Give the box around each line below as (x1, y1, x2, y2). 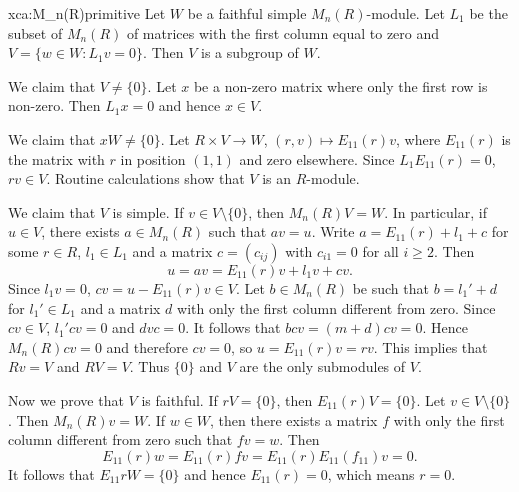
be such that (352, 277, 429, 298)
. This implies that (373, 336, 488, 357)
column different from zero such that (8, 429, 233, 450)
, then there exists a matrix (210, 409, 378, 430)
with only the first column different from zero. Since (177, 297, 496, 318)
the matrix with (8, 148, 105, 169)
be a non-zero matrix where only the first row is (193, 75, 488, 96)
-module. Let (366, 3, 445, 23)
